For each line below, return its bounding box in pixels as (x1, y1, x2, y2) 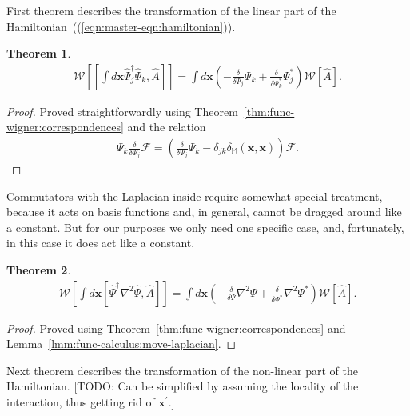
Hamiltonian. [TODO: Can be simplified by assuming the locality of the (6, 378, 359, 394)
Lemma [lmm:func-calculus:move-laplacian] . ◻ (6, 335, 237, 352)
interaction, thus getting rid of (6, 394, 155, 410)
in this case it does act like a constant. (6, 234, 195, 251)
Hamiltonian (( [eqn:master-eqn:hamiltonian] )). (6, 18, 236, 34)
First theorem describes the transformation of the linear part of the (6, 2, 336, 18)
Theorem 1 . (6, 45, 71, 62)
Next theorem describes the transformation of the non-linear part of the (6, 362, 358, 378)
